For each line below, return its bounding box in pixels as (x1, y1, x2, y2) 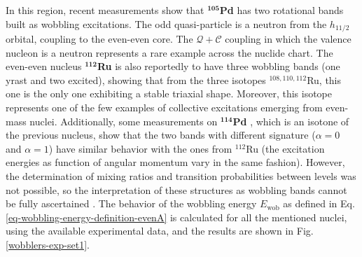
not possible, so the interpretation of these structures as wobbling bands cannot (6, 182, 347, 197)
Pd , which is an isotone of (232, 113, 349, 128)
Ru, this (307, 72, 342, 87)
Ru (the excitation (246, 141, 325, 155)
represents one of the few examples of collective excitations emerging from (6, 100, 323, 115)
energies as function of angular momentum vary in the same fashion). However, (6, 155, 345, 169)
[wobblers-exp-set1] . (6, 237, 90, 251)
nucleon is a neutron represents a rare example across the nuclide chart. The (6, 45, 333, 60)
